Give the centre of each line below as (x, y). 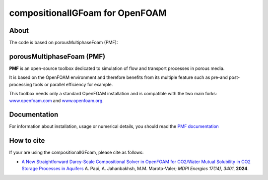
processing (21, 84)
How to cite (27, 141)
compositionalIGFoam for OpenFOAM (88, 13)
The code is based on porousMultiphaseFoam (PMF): (64, 43)
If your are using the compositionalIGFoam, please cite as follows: (76, 152)
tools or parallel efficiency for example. (73, 84)
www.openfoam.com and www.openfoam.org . (56, 100)
